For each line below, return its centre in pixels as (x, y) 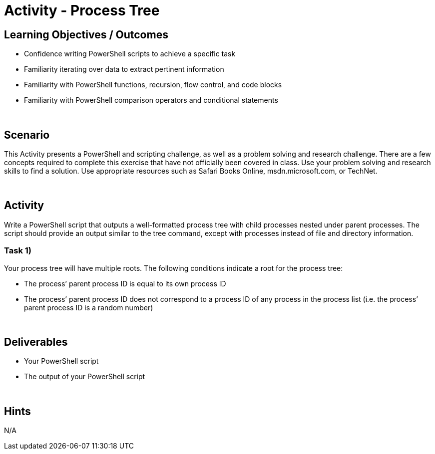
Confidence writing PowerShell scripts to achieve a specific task (130, 54)
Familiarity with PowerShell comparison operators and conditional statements (151, 100)
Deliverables (36, 342)
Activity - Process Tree (82, 10)
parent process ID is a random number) (89, 307)
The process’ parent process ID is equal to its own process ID (125, 283)
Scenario (27, 135)
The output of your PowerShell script (85, 377)
